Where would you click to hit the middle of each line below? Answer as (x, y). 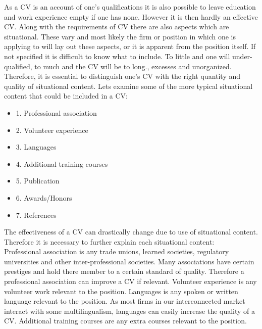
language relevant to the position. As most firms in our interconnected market (125, 301)
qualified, (18, 66)
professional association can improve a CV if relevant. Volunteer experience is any (130, 281)
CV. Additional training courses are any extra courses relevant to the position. (125, 321)
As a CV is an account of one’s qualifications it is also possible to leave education (130, 7)
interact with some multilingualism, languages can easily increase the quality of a (130, 311)
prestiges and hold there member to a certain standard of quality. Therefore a (124, 271)
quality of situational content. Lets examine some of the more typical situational (128, 86)
